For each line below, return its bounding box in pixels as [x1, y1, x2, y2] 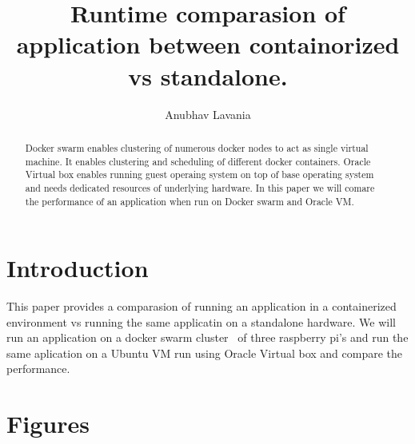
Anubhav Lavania [165, 105, 251, 122]
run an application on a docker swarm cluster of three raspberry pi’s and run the [6, 329, 409, 346]
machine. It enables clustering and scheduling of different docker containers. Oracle [25, 154, 371, 168]
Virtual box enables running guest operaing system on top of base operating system [25, 168, 374, 181]
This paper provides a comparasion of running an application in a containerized [6, 298, 397, 315]
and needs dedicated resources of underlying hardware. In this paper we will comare [25, 180, 375, 194]
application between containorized [16, 28, 400, 61]
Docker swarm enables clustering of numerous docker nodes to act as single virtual [25, 141, 369, 154]
